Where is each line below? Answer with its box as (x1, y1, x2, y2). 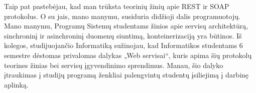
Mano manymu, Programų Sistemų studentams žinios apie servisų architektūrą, (4, 20, 248, 31)
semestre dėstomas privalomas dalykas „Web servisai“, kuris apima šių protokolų (4, 49, 252, 60)
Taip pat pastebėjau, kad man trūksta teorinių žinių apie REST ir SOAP (4, 1, 229, 11)
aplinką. (4, 79, 29, 89)
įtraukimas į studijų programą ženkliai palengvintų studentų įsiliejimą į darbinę (4, 69, 249, 80)
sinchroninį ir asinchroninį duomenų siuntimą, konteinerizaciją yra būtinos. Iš (4, 30, 242, 40)
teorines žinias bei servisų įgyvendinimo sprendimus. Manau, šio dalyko (4, 59, 223, 70)
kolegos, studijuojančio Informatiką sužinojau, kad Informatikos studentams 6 (4, 40, 243, 50)
